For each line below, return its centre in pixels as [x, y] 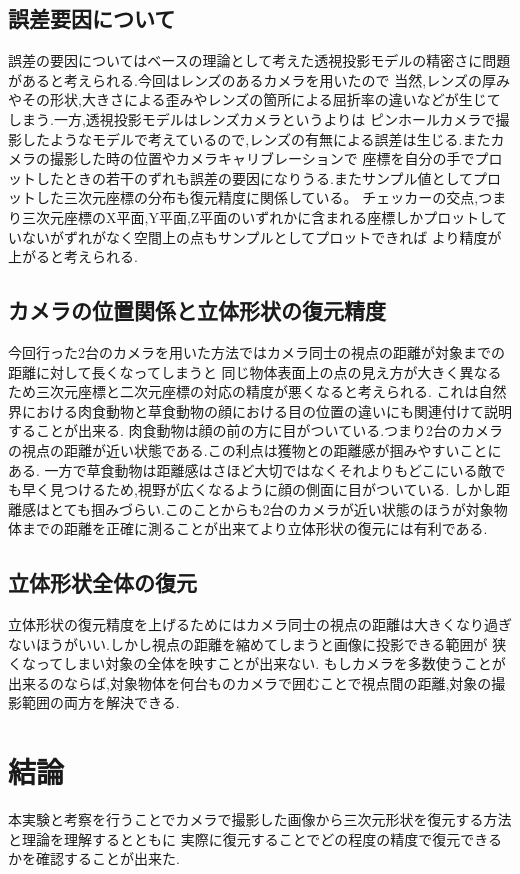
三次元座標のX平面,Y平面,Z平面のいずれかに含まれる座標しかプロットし [257, 216]
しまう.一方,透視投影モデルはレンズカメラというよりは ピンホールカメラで [252, 118]
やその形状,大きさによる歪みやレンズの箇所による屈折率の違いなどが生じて [254, 99]
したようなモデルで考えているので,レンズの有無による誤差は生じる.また [256, 138]
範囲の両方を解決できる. [100, 702]
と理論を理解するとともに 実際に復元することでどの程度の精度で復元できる [255, 838]
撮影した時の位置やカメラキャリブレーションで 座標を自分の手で [262, 158]
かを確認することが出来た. [94, 858]
